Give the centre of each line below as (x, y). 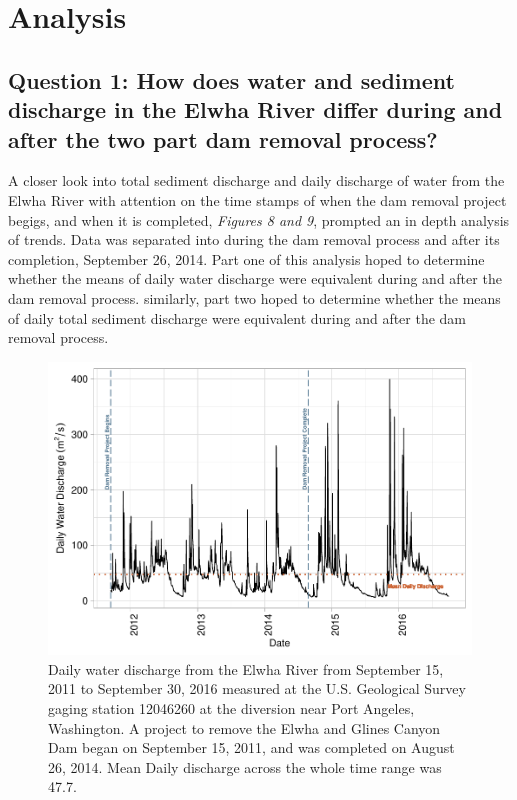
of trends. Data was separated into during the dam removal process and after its (254, 239)
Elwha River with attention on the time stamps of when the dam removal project (257, 199)
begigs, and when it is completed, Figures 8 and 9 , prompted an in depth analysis (259, 219)
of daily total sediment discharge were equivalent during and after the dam (237, 317)
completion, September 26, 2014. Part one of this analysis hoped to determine (246, 258)
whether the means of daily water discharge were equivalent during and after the (255, 278)
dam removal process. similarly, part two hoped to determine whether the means (254, 297)
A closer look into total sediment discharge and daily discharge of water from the (256, 180)
